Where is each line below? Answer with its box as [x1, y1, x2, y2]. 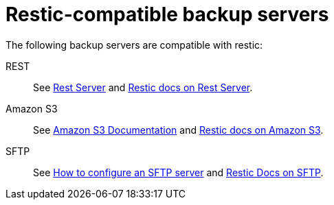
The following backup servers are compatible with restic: [5, 38, 263, 51]
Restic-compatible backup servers [5, 3, 329, 26]
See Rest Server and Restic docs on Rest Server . [33, 81, 253, 93]
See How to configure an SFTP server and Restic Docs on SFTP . [33, 166, 324, 178]
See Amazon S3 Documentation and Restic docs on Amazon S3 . [33, 123, 324, 136]
